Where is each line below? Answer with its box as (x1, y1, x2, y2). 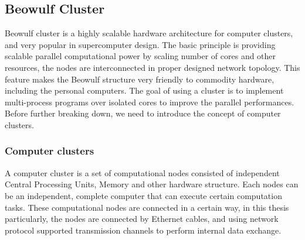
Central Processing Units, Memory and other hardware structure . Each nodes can (5, 178, 299, 190)
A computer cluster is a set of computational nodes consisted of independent (5, 166, 280, 179)
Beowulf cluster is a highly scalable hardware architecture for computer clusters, (5, 27, 293, 39)
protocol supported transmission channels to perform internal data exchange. (5, 224, 282, 236)
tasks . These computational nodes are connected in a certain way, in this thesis (5, 201, 289, 213)
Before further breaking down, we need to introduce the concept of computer (5, 107, 281, 119)
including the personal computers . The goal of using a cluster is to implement (5, 84, 284, 97)
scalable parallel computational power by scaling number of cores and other (5, 50, 276, 62)
